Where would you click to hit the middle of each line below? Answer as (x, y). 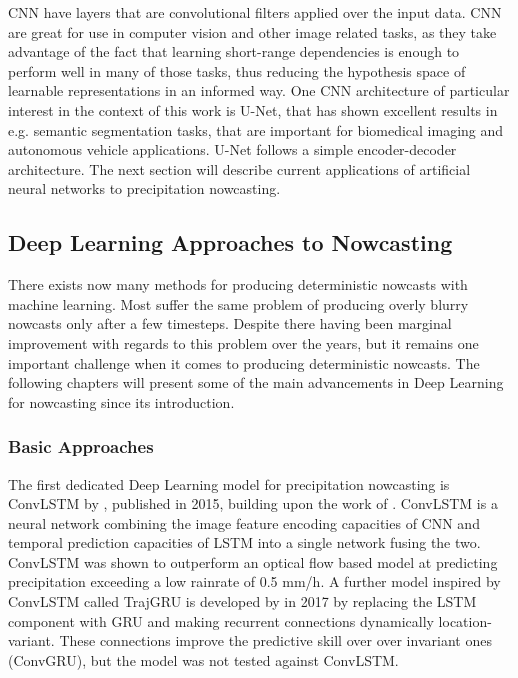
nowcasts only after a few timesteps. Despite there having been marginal (230, 323)
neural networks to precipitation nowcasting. (144, 188)
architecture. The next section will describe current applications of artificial (239, 168)
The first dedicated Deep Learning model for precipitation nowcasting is (229, 483)
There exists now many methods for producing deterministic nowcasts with (238, 284)
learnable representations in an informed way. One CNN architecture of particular (259, 90)
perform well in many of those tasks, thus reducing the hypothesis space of (237, 70)
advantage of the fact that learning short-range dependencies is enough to (234, 51)
